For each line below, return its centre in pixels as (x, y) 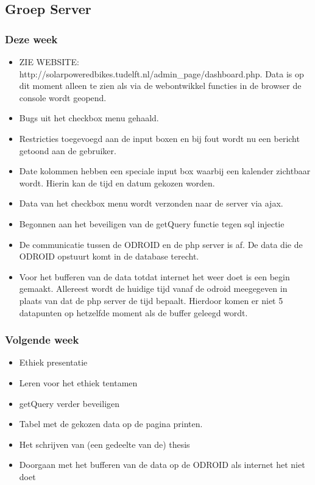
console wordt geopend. (63, 97)
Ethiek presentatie (53, 362)
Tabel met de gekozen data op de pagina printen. (111, 424)
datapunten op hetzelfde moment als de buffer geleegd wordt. (133, 312)
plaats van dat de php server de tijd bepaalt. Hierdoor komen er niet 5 (151, 300)
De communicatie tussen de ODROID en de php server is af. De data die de (161, 244)
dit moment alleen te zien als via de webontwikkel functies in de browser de (160, 86)
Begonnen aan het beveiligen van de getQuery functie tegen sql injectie (152, 223)
